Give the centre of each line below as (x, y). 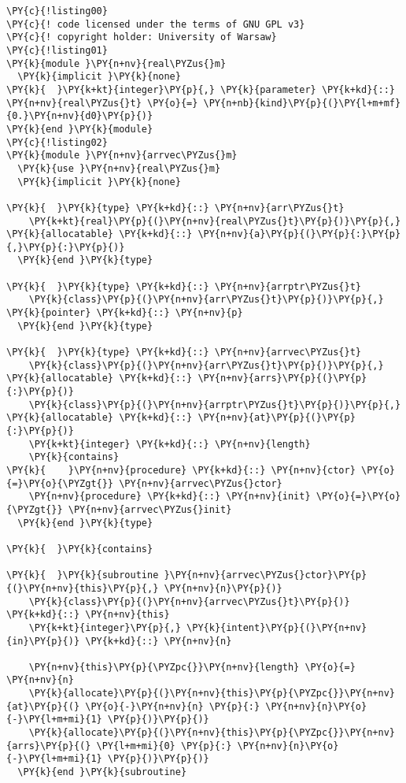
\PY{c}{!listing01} (57, 50)
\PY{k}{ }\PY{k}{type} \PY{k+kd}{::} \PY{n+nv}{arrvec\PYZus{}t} (184, 353)
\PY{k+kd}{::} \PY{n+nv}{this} (88, 615)
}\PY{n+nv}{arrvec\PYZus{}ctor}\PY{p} (266, 575)
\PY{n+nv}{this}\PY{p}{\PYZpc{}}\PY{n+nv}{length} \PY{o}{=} (192, 667)
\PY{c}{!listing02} (57, 142)
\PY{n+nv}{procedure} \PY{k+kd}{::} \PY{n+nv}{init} (170, 497)
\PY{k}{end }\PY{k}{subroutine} (102, 772)
